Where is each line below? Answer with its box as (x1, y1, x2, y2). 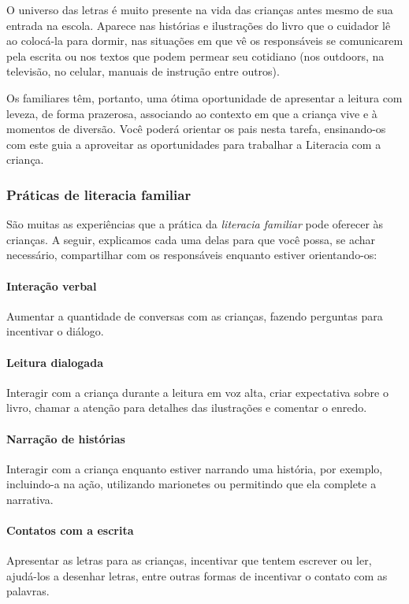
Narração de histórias (6, 430, 125, 447)
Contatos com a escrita (6, 522, 134, 539)
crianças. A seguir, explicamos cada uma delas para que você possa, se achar (6, 231, 376, 247)
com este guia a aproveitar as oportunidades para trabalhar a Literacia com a (6, 135, 381, 152)
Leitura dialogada (6, 354, 103, 370)
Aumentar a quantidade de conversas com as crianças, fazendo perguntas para (6, 307, 383, 324)
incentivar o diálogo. (6, 323, 104, 339)
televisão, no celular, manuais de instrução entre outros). (6, 63, 280, 80)
